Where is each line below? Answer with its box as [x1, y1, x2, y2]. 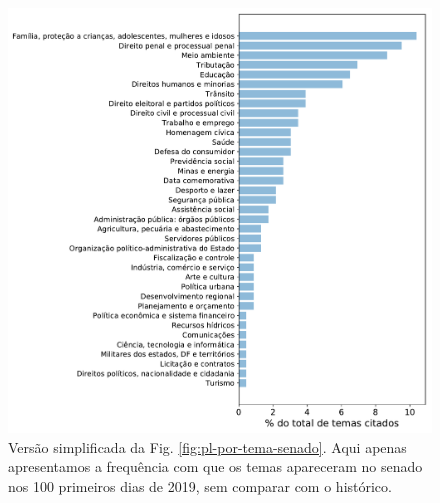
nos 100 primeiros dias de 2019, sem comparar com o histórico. [8, 476, 392, 497]
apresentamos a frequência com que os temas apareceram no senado [8, 456, 423, 477]
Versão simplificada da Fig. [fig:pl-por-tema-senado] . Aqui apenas [8, 436, 407, 457]
